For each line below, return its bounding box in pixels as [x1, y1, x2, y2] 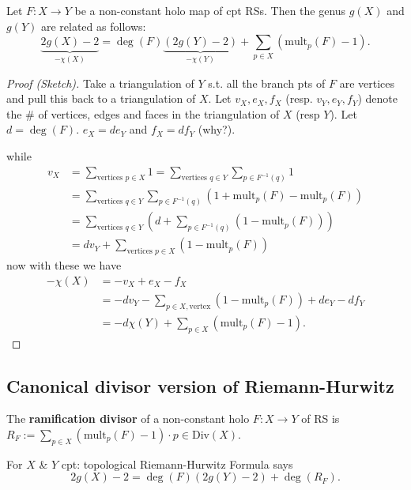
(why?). [198, 121, 236, 138]
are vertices [339, 74, 395, 91]
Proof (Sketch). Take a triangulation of [6, 74, 194, 91]
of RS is [301, 410, 340, 427]
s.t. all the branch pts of [208, 74, 326, 91]
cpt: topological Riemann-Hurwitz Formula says [61, 455, 293, 472]
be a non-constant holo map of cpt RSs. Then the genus [74, 2, 346, 18]
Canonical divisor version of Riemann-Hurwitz [6, 373, 394, 398]
